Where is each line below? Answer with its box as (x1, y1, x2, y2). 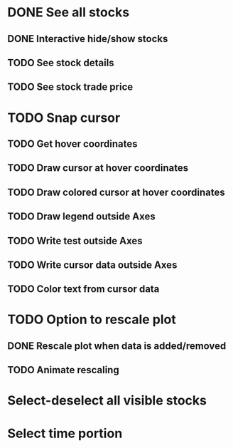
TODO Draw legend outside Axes (7, 211, 156, 223)
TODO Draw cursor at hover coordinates (7, 162, 189, 174)
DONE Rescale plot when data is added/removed (7, 340, 227, 352)
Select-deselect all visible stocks (7, 392, 207, 409)
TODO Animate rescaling (7, 364, 119, 376)
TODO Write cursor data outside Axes (7, 259, 178, 271)
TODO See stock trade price (7, 81, 134, 93)
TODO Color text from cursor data (7, 283, 160, 296)
